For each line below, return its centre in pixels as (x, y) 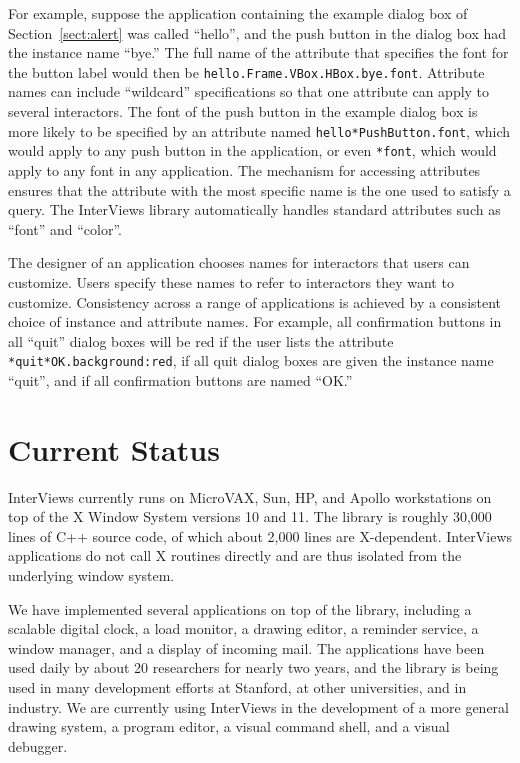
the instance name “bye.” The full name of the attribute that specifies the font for (258, 52)
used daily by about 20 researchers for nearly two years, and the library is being (253, 667)
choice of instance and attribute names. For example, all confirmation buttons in (255, 321)
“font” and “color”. (65, 228)
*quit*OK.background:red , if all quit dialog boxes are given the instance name (251, 360)
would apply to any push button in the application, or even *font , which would (252, 150)
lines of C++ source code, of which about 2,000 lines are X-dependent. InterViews (260, 535)
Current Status (114, 448)
